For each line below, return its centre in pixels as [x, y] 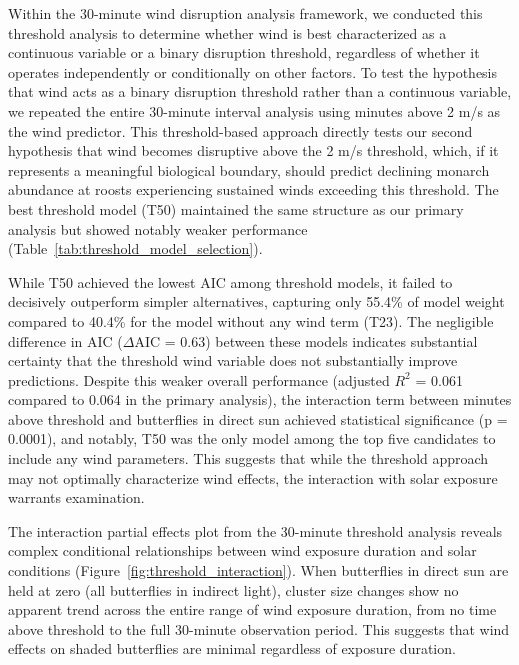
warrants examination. [76, 497]
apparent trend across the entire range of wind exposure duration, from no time [252, 609]
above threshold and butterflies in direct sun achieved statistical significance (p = [258, 418]
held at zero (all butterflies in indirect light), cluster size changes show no [233, 589]
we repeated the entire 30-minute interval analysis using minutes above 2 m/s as [254, 110]
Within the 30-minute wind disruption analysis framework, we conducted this [245, 13]
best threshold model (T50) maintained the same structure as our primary [236, 208]
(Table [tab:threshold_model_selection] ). [135, 248]
